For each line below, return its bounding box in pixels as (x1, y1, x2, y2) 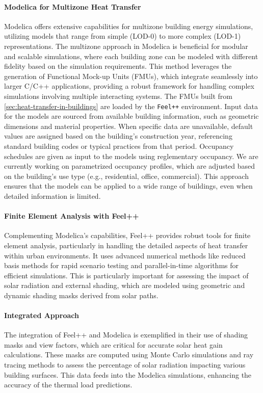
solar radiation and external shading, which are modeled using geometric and (4, 280, 245, 291)
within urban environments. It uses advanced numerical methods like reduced (4, 250, 246, 260)
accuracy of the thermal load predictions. (4, 379, 133, 390)
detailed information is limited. (4, 190, 101, 201)
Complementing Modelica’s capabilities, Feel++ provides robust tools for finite (4, 230, 251, 241)
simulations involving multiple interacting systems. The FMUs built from (4, 90, 232, 101)
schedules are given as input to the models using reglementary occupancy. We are (4, 150, 258, 161)
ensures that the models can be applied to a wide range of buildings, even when (4, 180, 253, 191)
